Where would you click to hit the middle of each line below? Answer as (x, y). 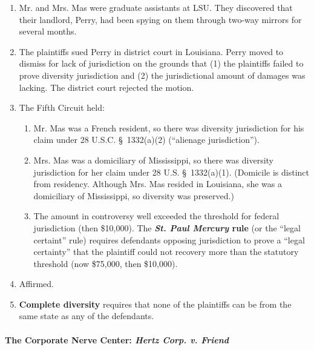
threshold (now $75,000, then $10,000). (106, 263)
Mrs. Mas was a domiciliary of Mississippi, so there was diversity (153, 160)
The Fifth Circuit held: (62, 107)
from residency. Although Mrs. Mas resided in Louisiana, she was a (158, 184)
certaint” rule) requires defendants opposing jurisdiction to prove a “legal (169, 239)
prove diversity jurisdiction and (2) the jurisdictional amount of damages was (162, 75)
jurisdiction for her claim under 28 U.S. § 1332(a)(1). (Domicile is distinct (171, 172)
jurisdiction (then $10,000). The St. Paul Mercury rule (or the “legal (167, 227)
